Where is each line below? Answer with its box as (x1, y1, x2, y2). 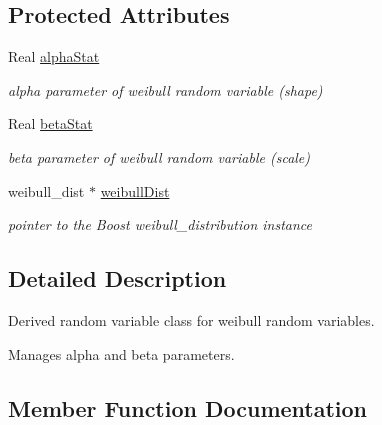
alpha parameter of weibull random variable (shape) (8, 79, 323, 100)
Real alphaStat (8, 46, 100, 67)
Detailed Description (8, 263, 227, 294)
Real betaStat (8, 113, 93, 134)
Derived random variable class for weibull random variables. (8, 309, 375, 330)
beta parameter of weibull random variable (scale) (8, 146, 311, 167)
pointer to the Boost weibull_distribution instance (8, 214, 313, 235)
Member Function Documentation (8, 392, 368, 423)
